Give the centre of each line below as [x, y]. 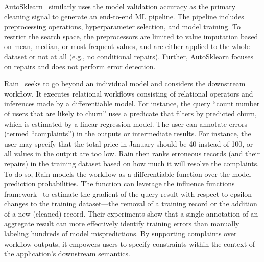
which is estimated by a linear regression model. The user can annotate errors [126, 123]
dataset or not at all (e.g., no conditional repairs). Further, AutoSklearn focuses [129, 56]
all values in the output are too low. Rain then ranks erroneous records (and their [132, 153]
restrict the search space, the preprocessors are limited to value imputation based [131, 36]
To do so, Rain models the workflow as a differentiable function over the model [128, 173]
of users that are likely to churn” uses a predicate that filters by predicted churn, [130, 113]
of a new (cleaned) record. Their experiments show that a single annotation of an [131, 213]
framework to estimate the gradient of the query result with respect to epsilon [128, 193]
